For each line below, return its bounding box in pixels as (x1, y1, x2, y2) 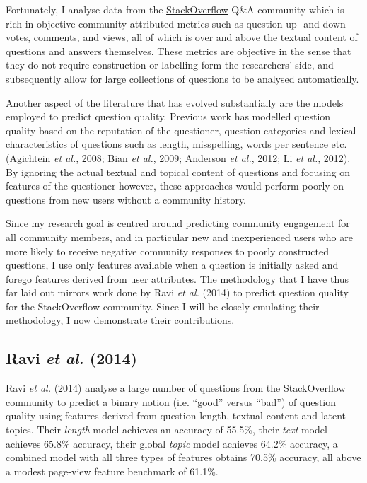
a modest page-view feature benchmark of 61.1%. (6, 463, 219, 478)
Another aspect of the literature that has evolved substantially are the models (6, 95, 344, 110)
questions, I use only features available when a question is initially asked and (6, 257, 339, 272)
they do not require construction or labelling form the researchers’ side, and (6, 57, 334, 72)
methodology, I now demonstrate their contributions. (6, 313, 235, 327)
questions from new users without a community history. (6, 192, 247, 206)
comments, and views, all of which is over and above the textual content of (33, 30, 358, 45)
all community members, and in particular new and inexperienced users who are (6, 229, 353, 244)
